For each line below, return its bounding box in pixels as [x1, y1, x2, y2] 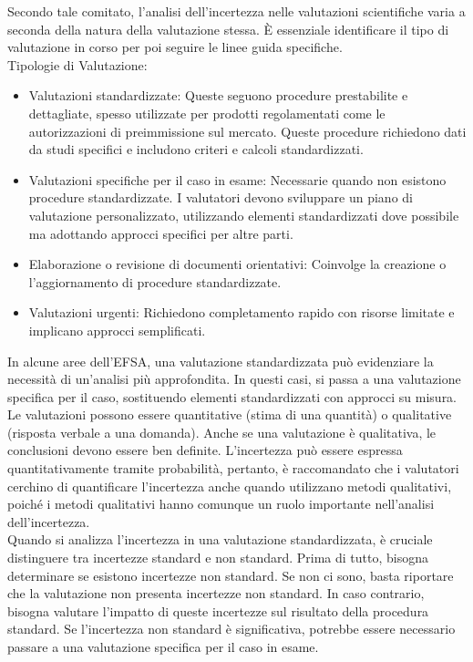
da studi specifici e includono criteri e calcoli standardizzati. [28, 140, 364, 159]
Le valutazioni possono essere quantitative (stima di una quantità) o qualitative [7, 405, 452, 424]
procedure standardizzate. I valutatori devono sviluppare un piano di [28, 188, 413, 207]
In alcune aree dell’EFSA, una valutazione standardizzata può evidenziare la [7, 351, 434, 370]
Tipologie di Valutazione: [7, 55, 148, 74]
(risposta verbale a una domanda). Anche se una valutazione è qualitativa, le [7, 422, 437, 441]
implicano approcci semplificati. [28, 320, 206, 339]
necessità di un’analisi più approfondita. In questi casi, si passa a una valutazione [7, 369, 461, 388]
